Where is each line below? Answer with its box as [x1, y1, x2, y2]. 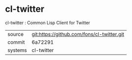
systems [7, 47, 27, 54]
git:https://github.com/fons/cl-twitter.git [31, 30, 124, 37]
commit [7, 38, 25, 45]
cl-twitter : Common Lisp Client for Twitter [5, 20, 90, 26]
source [7, 30, 24, 37]
